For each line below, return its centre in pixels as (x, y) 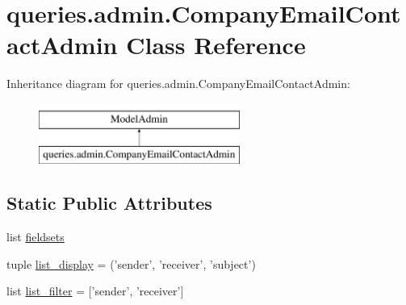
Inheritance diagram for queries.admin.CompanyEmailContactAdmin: (178, 84)
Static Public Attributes (109, 203)
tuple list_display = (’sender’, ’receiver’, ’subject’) (131, 263)
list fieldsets (36, 237)
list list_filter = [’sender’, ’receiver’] (95, 291)
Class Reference (216, 45)
